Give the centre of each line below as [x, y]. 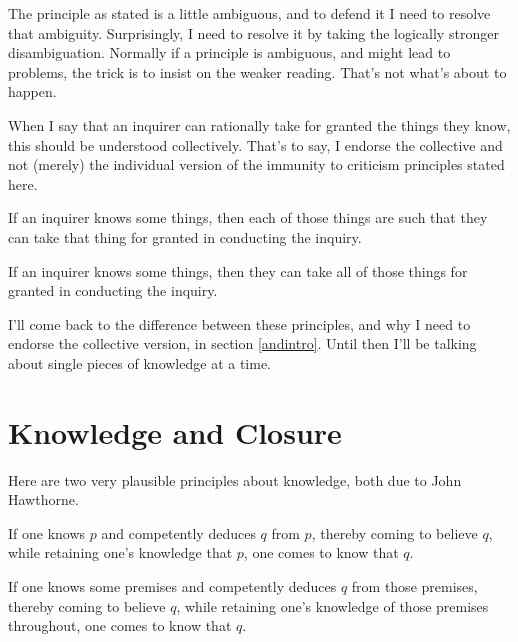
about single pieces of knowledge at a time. [140, 362]
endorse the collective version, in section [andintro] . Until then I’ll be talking [242, 343]
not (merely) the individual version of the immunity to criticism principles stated [256, 164]
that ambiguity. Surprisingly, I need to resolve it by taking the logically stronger [253, 32]
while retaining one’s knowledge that [120, 552]
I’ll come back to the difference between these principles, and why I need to [239, 323]
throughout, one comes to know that [120, 625]
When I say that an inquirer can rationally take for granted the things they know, [259, 124]
